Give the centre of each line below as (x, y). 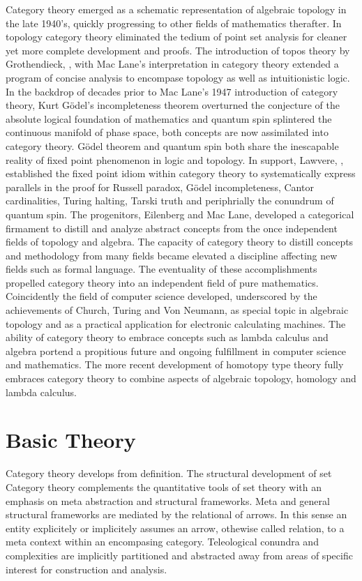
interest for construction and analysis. (86, 569)
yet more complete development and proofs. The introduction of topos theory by (178, 50)
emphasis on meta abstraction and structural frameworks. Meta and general (168, 500)
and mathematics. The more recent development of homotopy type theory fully (175, 364)
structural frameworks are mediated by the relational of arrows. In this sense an (176, 514)
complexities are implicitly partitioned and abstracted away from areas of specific (179, 555)
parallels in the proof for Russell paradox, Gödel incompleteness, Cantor (160, 187)
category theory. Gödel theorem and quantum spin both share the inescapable (172, 145)
